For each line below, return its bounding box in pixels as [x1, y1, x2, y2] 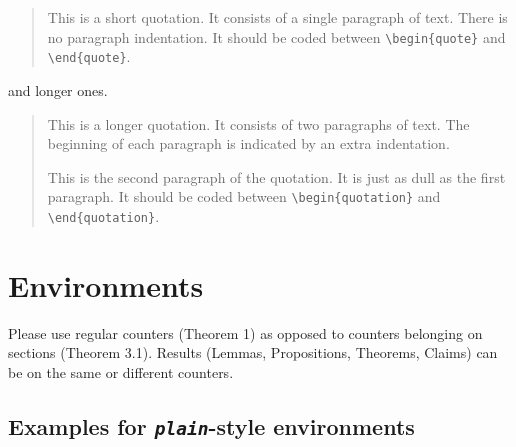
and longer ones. [8, 79, 108, 100]
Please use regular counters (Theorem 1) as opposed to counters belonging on [8, 322, 483, 343]
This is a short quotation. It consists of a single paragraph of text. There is [47, 7, 508, 27]
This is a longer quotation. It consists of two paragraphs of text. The [47, 113, 470, 134]
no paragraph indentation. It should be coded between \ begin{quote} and [47, 26, 506, 47]
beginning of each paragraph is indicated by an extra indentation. [47, 133, 450, 154]
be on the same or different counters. [8, 361, 234, 382]
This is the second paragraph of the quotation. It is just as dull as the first [47, 166, 506, 187]
